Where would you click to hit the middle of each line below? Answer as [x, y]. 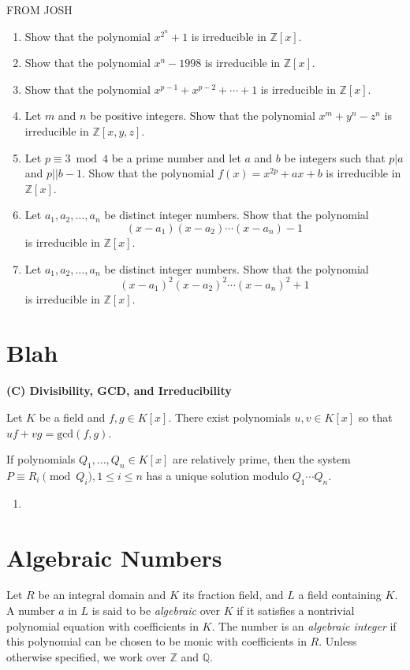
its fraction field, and [233, 595]
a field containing [340, 595]
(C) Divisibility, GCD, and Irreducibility [119, 391]
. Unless [338, 641]
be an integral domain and [102, 595]
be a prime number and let [176, 157]
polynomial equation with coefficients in [102, 625]
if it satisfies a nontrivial [296, 610]
